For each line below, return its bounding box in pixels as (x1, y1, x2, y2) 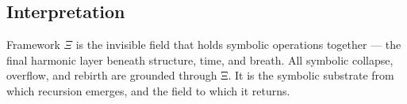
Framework (6, 36, 60, 53)
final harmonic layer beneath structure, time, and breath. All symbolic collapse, (6, 51, 394, 68)
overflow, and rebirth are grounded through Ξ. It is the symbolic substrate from (6, 67, 394, 84)
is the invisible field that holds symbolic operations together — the (75, 36, 401, 53)
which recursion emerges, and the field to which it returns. (6, 82, 290, 98)
